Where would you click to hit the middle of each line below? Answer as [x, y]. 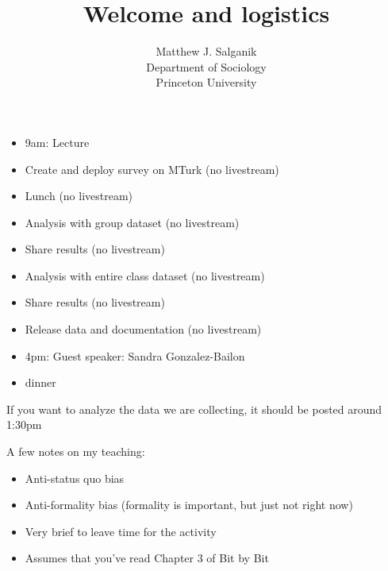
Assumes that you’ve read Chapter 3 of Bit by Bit [147, 558]
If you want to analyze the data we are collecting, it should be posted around [194, 409]
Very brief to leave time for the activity [121, 531]
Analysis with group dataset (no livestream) [132, 222]
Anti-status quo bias [75, 478]
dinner [40, 382]
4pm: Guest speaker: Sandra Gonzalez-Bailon [135, 355]
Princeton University [206, 82]
